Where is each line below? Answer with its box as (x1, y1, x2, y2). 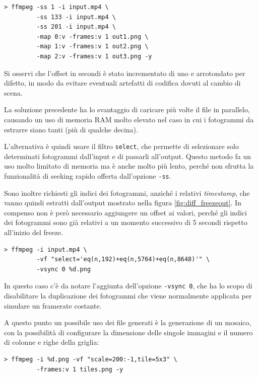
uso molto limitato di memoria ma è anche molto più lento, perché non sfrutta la (4, 161, 254, 171)
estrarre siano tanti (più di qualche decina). (4, 124, 138, 134)
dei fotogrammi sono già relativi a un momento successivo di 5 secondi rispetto (4, 217, 247, 228)
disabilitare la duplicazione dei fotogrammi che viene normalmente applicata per (4, 290, 252, 301)
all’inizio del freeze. (4, 227, 63, 237)
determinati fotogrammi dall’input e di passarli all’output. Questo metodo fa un (4, 150, 251, 161)
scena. (4, 87, 23, 98)
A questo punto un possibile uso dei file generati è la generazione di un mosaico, (4, 317, 251, 328)
